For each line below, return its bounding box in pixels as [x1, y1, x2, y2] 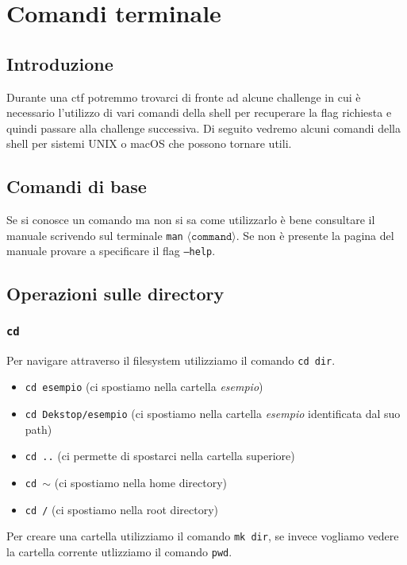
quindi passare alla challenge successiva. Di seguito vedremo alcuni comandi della [6, 119, 401, 136]
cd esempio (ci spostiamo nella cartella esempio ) [25, 378, 263, 395]
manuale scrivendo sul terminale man [6, 226, 183, 243]
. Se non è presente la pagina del [236, 226, 394, 243]
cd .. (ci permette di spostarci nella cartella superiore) [25, 447, 295, 464]
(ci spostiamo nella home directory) [54, 474, 227, 490]
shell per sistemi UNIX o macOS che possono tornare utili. [6, 135, 292, 152]
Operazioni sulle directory [6, 281, 225, 306]
